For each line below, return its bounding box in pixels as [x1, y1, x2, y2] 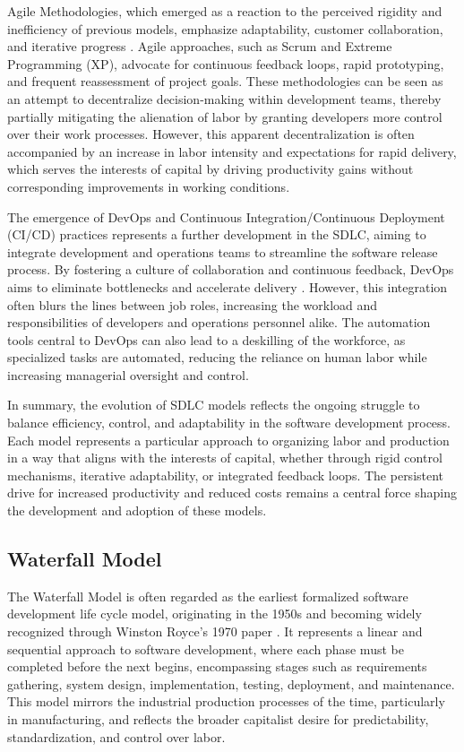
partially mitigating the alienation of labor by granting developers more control [7, 107, 443, 125]
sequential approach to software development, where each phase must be [7, 639, 404, 658]
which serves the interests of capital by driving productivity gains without [7, 160, 414, 178]
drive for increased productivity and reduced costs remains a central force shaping [7, 483, 457, 502]
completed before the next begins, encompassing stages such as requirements [7, 657, 427, 676]
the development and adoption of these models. [7, 501, 267, 520]
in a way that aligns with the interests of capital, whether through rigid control [7, 448, 443, 467]
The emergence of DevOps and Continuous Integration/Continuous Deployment [7, 207, 445, 226]
